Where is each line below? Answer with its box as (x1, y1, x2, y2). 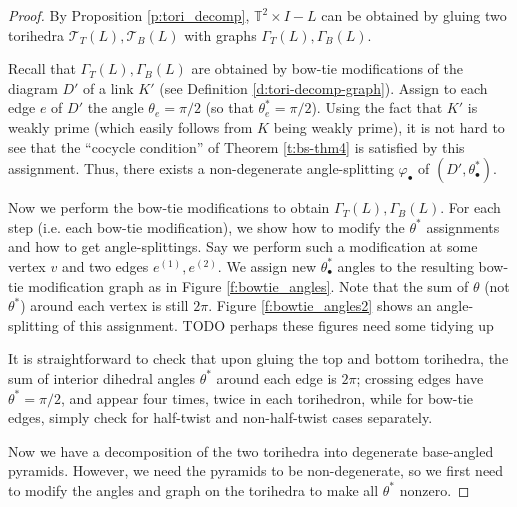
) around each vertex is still (20, 295, 189, 316)
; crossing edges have (356, 367, 484, 388)
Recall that (8, 58, 76, 79)
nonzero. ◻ (399, 479, 470, 500)
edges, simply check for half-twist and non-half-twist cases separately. (8, 407, 433, 428)
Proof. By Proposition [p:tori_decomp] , (8, 5, 250, 25)
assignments (426, 216, 500, 237)
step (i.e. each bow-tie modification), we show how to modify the (8, 216, 405, 237)
